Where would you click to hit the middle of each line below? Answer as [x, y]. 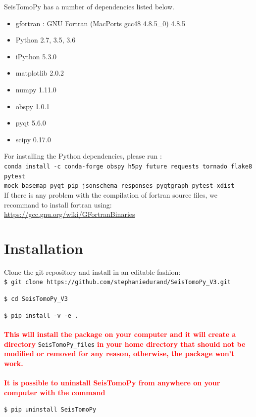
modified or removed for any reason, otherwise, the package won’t [119, 354]
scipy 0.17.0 [33, 139]
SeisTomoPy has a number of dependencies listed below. [89, 6]
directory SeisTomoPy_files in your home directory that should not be [125, 344]
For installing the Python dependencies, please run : [83, 156]
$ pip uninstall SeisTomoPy [50, 410]
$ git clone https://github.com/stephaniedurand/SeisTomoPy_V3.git [118, 282]
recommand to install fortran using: [58, 204]
